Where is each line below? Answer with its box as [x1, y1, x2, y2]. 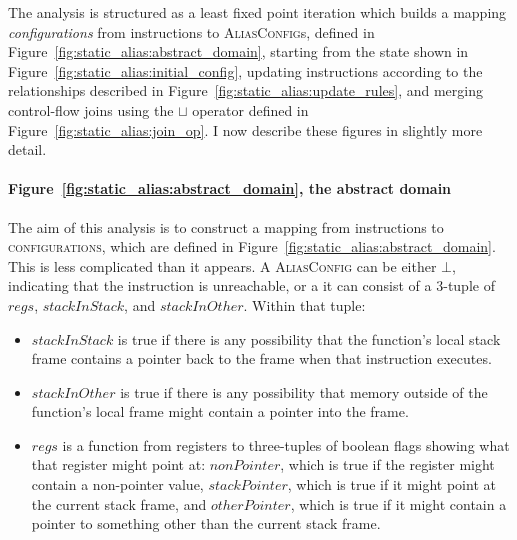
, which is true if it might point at [287, 474, 496, 495]
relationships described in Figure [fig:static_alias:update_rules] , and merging [8, 80, 483, 101]
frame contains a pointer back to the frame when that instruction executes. [31, 348, 492, 369]
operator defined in [192, 99, 309, 120]
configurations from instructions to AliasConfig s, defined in [8, 21, 375, 42]
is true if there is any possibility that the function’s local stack [117, 328, 501, 349]
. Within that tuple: [243, 294, 366, 315]
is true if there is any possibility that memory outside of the [120, 381, 488, 402]
